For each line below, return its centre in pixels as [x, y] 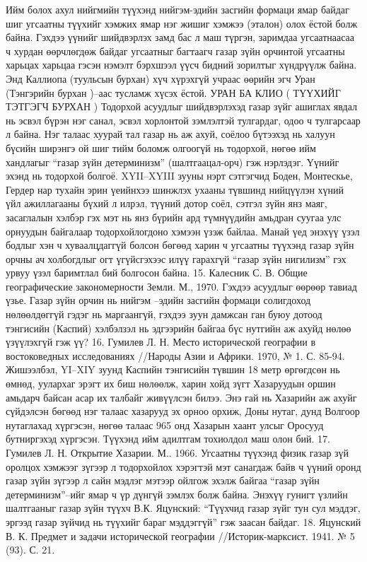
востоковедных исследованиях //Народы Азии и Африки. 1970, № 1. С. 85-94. [175, 355]
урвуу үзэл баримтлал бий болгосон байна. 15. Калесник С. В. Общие [157, 273]
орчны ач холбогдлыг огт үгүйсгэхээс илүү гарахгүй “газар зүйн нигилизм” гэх [176, 258]
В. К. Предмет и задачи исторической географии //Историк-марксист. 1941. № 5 [180, 535]
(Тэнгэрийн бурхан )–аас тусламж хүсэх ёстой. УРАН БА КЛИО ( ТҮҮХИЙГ [173, 92]
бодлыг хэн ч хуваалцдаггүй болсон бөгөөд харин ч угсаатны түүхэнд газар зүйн [180, 245]
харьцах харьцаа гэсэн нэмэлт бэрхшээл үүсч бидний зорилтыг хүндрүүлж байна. [181, 65]
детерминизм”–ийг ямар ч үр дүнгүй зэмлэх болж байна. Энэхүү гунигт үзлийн [177, 494]
